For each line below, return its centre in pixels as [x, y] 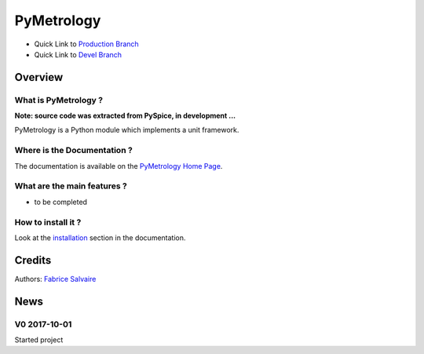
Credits [33, 260]
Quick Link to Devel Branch [78, 54]
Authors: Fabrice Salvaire [55, 279]
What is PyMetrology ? [59, 100]
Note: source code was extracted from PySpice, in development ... [125, 116]
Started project [39, 339]
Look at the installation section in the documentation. [100, 237]
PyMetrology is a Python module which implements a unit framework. [127, 130]
